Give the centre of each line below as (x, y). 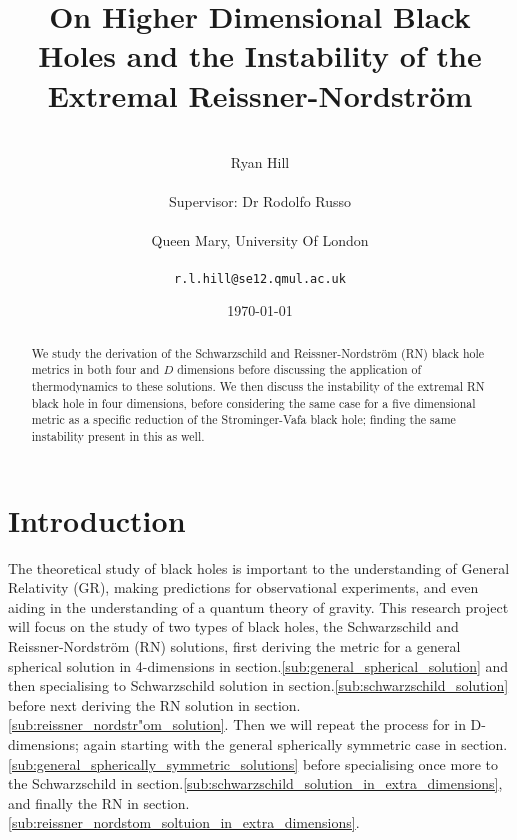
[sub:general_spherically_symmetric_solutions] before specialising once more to (253, 763)
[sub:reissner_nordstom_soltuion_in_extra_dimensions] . (184, 822)
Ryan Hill (260, 162)
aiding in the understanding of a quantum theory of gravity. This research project (258, 606)
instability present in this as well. (118, 435)
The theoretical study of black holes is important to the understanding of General (259, 567)
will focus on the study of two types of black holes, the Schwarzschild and (233, 626)
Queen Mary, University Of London (260, 240)
